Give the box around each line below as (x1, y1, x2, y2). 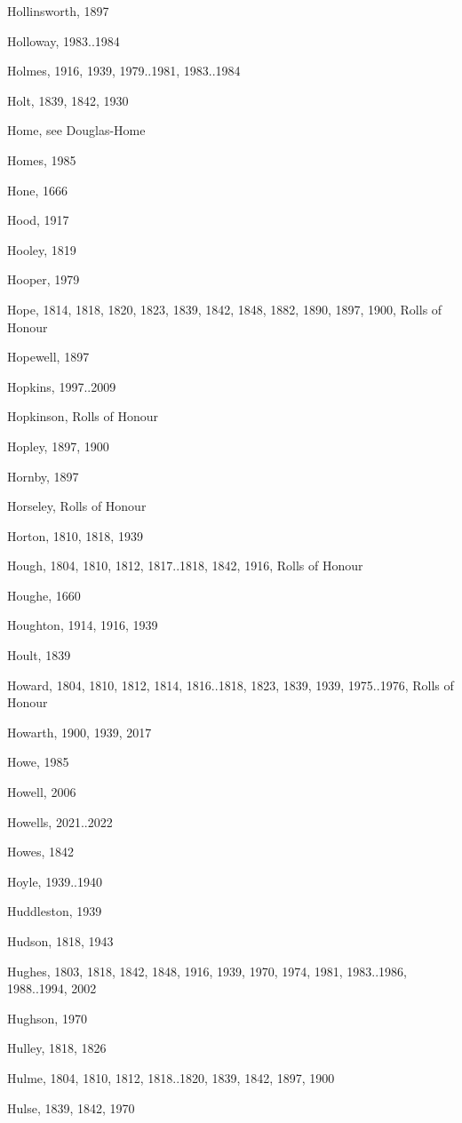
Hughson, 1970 (7, 1008, 87, 1027)
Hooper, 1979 (7, 270, 80, 289)
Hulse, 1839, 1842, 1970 (7, 1098, 135, 1117)
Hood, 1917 (7, 211, 69, 229)
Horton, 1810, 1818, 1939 (7, 526, 143, 545)
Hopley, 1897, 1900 (7, 436, 109, 455)
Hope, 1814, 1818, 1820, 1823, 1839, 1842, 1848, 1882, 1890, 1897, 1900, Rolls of (7, 299, 442, 318)
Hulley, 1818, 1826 (7, 1039, 107, 1057)
